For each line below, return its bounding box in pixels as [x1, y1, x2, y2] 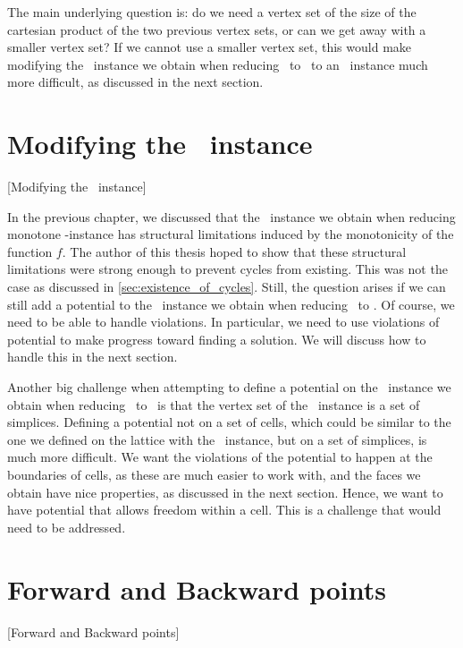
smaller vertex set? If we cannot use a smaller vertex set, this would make [7, 38, 412, 56]
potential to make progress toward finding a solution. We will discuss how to [7, 329, 426, 348]
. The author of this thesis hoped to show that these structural [62, 242, 407, 260]
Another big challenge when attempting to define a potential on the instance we [7, 378, 451, 396]
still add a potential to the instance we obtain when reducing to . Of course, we [7, 294, 455, 313]
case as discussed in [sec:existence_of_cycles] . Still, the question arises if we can [7, 277, 446, 296]
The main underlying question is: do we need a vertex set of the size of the [7, 3, 417, 21]
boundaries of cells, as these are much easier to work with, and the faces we [7, 465, 421, 483]
